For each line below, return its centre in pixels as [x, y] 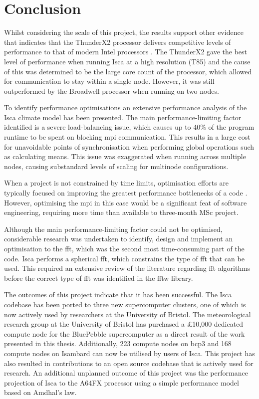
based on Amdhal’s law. [40, 392]
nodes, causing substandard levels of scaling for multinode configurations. [116, 166]
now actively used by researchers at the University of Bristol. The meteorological [128, 314]
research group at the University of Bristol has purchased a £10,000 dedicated [124, 324]
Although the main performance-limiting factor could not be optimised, [113, 229]
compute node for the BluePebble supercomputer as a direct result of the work [125, 333]
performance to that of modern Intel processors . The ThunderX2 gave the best [126, 52]
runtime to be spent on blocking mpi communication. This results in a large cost [127, 137]
